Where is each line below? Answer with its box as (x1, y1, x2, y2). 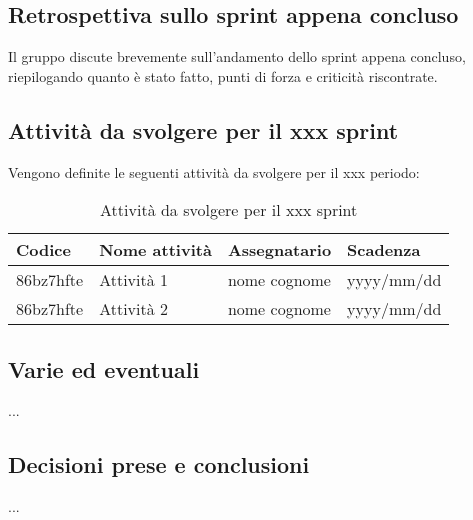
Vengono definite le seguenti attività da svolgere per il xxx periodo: (8, 161, 420, 182)
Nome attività (99, 238, 212, 262)
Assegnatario (227, 238, 332, 262)
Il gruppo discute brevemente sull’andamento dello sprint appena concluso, (8, 46, 466, 67)
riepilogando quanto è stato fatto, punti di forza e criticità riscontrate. (8, 65, 438, 86)
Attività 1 (99, 268, 169, 292)
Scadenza (347, 238, 421, 262)
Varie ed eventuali (8, 353, 200, 384)
